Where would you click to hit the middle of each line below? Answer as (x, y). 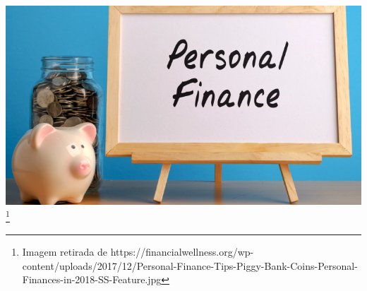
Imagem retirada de (65, 252)
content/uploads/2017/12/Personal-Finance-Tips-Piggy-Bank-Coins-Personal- (190, 265)
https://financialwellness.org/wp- (182, 252)
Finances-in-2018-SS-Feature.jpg (92, 279)
